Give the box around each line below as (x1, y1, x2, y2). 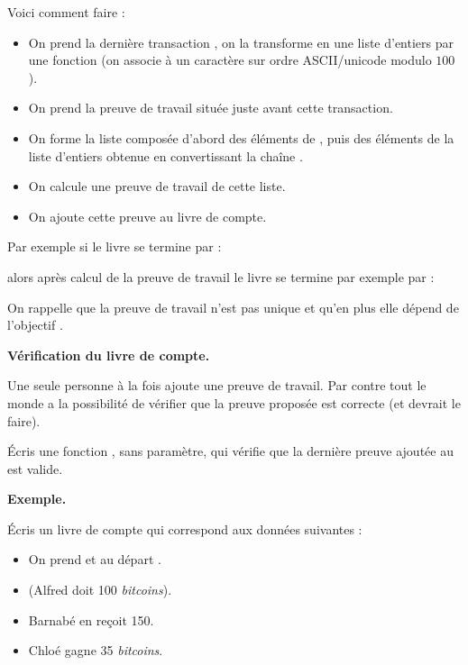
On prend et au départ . (28, 550, 161, 569)
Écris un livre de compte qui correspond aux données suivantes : (7, 519, 362, 538)
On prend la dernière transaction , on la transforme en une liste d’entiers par (28, 32, 454, 51)
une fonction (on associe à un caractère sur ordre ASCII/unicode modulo (28, 50, 432, 69)
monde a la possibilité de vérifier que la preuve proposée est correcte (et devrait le (7, 393, 461, 412)
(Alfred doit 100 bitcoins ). (28, 580, 172, 599)
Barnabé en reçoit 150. (28, 610, 154, 629)
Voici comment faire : (7, 3, 125, 21)
